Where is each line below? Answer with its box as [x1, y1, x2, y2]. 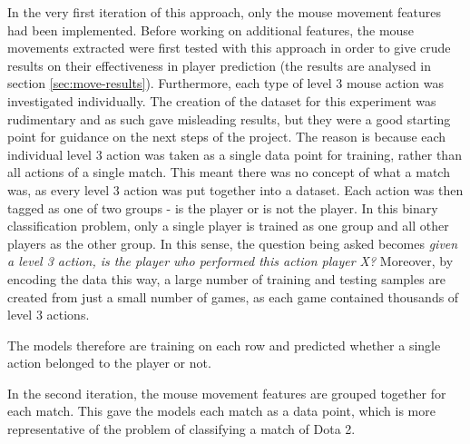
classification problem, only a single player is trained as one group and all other [7, 216, 449, 235]
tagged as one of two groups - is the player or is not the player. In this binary [7, 198, 438, 217]
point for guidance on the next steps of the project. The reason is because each [7, 127, 446, 146]
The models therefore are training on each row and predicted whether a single [7, 335, 441, 354]
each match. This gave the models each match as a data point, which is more [7, 401, 436, 420]
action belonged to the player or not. [7, 353, 211, 372]
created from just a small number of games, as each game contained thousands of [7, 287, 459, 306]
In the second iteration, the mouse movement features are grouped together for [7, 383, 446, 402]
